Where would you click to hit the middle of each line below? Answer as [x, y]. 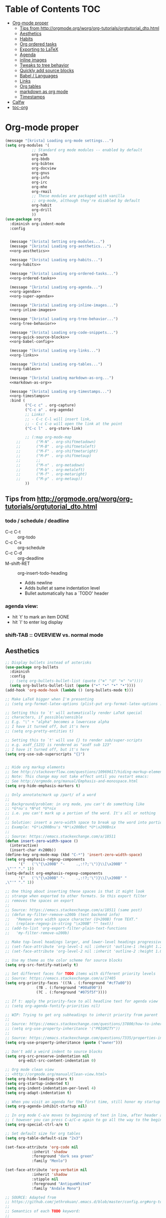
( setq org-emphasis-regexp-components [45, 860]
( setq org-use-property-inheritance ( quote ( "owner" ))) [64, 1042]
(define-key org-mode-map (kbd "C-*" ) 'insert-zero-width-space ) [74, 855]
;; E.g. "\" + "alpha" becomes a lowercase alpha [57, 722]
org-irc [40, 182]
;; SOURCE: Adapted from [31, 1197]
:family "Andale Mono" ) [56, 1188]
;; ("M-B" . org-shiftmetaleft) [56, 447]
